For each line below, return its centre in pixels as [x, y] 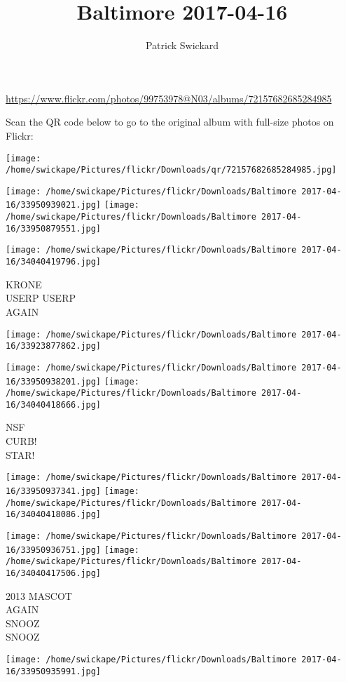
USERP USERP [41, 298]
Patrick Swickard [182, 45]
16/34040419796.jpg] [54, 262]
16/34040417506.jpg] [54, 573]
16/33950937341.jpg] [54, 491]
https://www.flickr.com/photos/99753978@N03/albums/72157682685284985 [169, 98]
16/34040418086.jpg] [54, 515]
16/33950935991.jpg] [54, 671]
